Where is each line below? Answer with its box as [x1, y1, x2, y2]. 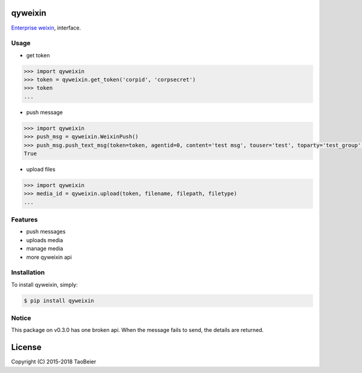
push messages [26, 228, 66, 235]
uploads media [26, 236, 63, 244]
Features [11, 215, 38, 224]
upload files [26, 165, 56, 173]
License [11, 342, 42, 352]
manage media [26, 245, 63, 252]
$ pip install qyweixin [24, 297, 95, 304]
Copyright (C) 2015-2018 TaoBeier [11, 358, 97, 365]
